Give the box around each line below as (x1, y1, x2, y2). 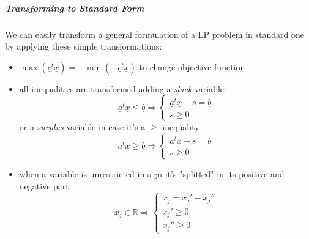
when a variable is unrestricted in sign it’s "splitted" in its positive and (19, 167, 285, 180)
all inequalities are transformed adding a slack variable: (19, 82, 226, 95)
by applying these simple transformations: (5, 40, 162, 53)
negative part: (19, 179, 72, 192)
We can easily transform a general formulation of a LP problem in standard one (5, 28, 304, 40)
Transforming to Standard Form (5, 1, 144, 14)
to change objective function (139, 60, 245, 73)
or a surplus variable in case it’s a (19, 120, 146, 133)
